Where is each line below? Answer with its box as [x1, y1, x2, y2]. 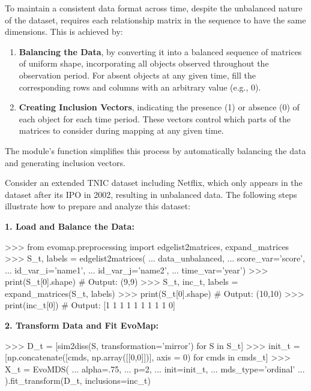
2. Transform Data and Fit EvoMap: [5, 319, 159, 332]
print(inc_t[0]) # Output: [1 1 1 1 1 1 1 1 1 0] [5, 299, 175, 311]
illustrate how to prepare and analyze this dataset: [5, 200, 191, 212]
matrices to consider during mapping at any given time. [19, 124, 224, 137]
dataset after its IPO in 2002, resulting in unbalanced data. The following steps [5, 188, 297, 200]
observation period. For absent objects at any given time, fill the [19, 68, 256, 81]
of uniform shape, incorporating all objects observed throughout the [19, 57, 269, 70]
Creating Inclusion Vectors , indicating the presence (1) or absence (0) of [19, 101, 300, 113]
